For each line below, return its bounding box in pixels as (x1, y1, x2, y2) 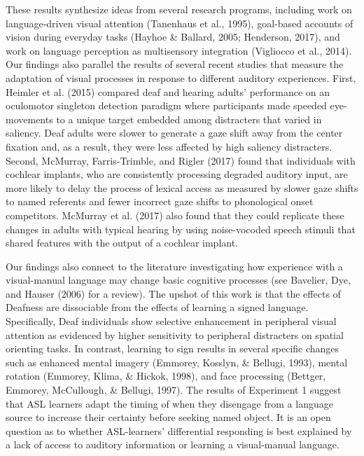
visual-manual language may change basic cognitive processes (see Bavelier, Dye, (6, 272, 351, 287)
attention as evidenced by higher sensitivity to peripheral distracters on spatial (6, 327, 344, 342)
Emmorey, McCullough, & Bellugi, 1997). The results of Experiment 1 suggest (6, 382, 342, 397)
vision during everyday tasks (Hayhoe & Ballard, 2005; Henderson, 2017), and (6, 29, 340, 44)
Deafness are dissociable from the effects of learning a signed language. (6, 300, 309, 315)
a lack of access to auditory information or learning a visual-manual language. (6, 437, 339, 452)
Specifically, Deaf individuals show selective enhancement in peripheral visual (6, 314, 337, 329)
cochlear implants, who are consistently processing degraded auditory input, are (6, 167, 348, 181)
